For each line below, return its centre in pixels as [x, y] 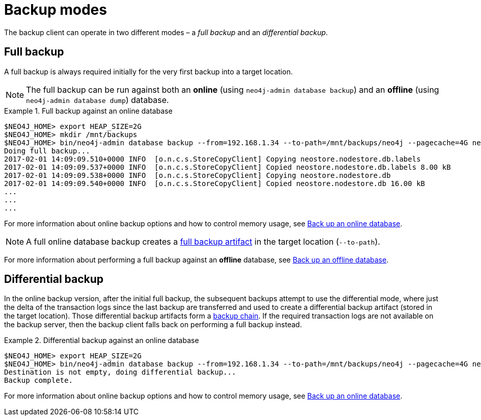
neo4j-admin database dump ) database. [98, 100]
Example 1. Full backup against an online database [88, 111]
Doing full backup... [47, 151]
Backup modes [56, 10]
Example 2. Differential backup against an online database [102, 340]
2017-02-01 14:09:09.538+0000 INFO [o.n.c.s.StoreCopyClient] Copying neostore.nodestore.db [197, 175]
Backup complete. [38, 380]
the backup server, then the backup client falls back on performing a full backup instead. [153, 325]
